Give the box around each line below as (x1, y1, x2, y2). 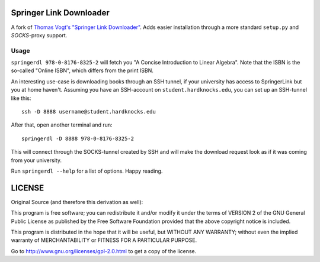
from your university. (11, 157, 62, 164)
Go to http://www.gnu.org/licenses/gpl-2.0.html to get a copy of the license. (11, 247, 197, 254)
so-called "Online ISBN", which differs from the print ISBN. (11, 67, 154, 74)
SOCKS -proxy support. (11, 31, 68, 38)
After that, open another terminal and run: (11, 121, 113, 128)
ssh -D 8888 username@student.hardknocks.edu (21, 108, 156, 115)
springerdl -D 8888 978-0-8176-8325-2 (21, 135, 135, 142)
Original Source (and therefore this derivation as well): (11, 198, 143, 205)
